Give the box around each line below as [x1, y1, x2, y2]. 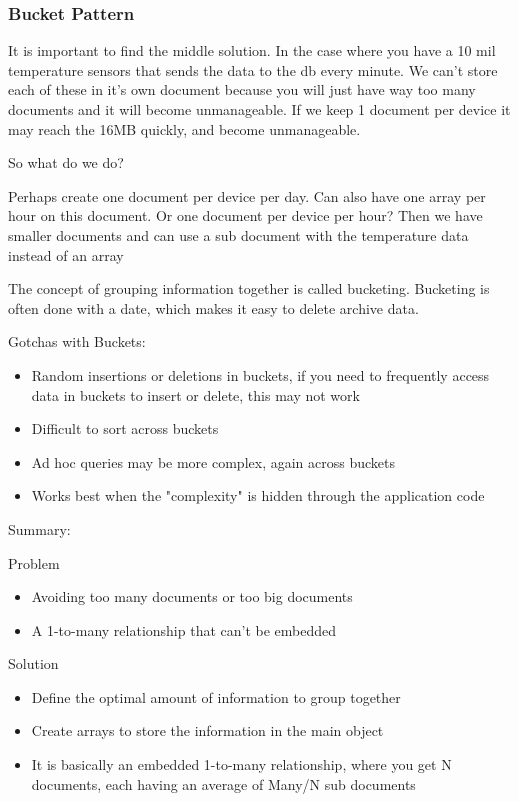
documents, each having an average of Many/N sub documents [31, 773, 416, 794]
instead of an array [8, 244, 124, 265]
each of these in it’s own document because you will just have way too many [8, 79, 476, 100]
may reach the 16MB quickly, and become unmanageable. [8, 118, 361, 139]
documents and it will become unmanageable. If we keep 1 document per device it [8, 99, 511, 119]
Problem [8, 552, 60, 573]
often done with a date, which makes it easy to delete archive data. [8, 297, 419, 318]
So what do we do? [8, 152, 124, 173]
